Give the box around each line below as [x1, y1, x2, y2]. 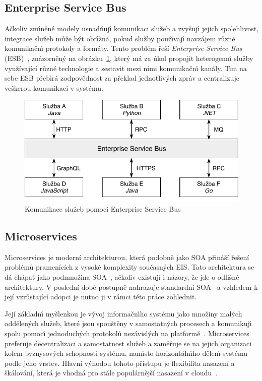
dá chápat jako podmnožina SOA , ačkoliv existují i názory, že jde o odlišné [5, 271, 239, 282]
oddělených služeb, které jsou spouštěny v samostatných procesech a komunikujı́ [5, 318, 252, 329]
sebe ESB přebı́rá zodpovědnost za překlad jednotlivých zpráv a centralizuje [5, 73, 239, 83]
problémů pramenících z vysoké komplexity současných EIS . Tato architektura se [5, 262, 254, 272]
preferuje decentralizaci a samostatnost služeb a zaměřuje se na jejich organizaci [5, 338, 252, 348]
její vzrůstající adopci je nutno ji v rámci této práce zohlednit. [5, 291, 197, 302]
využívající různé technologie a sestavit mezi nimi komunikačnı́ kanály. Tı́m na [5, 62, 247, 73]
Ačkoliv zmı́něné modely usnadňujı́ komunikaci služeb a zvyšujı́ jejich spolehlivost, [5, 23, 259, 34]
